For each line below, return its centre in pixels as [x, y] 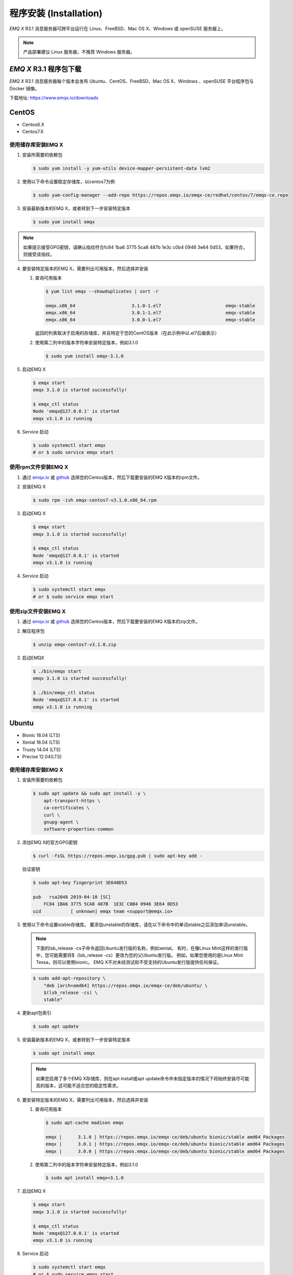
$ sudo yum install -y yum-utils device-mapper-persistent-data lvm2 [122, 169]
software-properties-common [79, 829]
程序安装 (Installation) [56, 13]
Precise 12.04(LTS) [42, 757]
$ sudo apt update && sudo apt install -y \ [89, 794]
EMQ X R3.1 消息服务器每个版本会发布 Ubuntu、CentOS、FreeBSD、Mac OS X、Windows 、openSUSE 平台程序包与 [132, 81]
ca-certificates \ [66, 808]
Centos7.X [33, 132]
